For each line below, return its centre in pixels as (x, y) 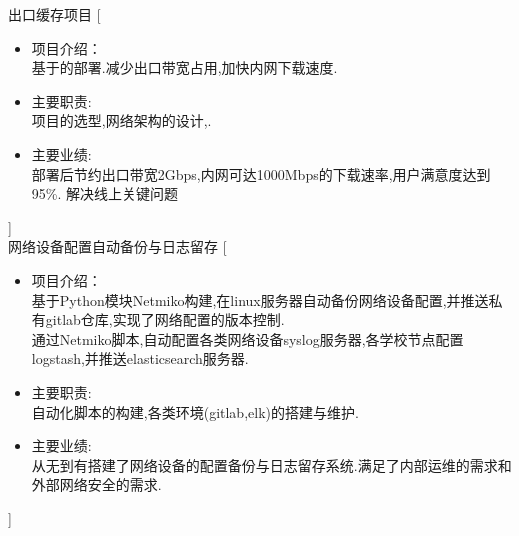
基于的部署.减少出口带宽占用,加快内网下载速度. (184, 67)
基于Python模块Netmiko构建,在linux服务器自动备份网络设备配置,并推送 (260, 299)
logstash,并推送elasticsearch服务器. (140, 358)
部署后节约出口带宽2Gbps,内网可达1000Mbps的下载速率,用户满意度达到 (261, 173)
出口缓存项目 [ (54, 14)
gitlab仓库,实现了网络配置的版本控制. (165, 319)
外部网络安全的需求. (96, 484)
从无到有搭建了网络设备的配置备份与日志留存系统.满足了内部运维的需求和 (271, 464)
